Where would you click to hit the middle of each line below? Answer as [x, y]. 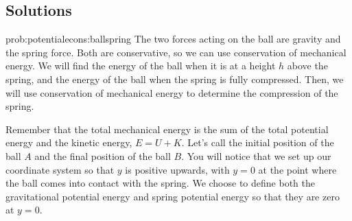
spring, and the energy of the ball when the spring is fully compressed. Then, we [175, 79]
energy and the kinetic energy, [69, 142]
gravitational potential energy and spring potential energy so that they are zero [173, 196]
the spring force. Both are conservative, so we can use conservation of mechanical [176, 52]
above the [307, 66]
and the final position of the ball [103, 155]
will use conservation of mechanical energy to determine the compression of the [172, 92]
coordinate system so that [60, 169]
